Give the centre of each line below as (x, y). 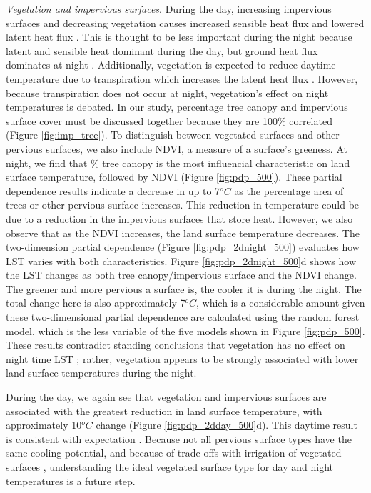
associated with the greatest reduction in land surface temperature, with (164, 410)
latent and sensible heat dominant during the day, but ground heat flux (162, 50)
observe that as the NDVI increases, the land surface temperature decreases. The (183, 233)
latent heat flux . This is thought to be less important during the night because (179, 37)
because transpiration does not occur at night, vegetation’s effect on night (167, 93)
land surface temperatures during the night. (101, 373)
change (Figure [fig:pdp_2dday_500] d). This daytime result (227, 425)
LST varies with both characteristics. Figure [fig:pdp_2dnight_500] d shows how (181, 260)
